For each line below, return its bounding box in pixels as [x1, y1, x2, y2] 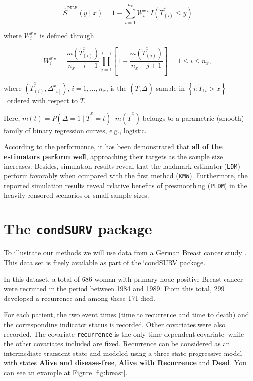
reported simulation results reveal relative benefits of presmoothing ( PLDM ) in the [4, 180, 247, 190]
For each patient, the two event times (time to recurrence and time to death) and [4, 309, 249, 320]
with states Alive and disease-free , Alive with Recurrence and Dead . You [4, 357, 246, 368]
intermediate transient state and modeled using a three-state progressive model [4, 348, 242, 358]
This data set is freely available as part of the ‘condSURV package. [4, 257, 206, 267]
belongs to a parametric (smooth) [142, 112, 244, 123]
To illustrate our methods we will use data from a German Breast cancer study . [4, 247, 247, 258]
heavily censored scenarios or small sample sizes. [4, 190, 149, 200]
